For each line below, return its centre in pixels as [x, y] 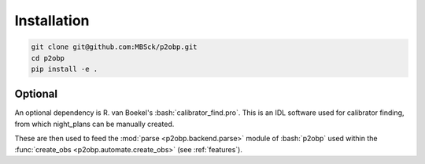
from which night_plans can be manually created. [94, 124]
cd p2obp [48, 58]
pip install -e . [65, 69]
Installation [52, 20]
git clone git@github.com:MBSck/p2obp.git [114, 47]
